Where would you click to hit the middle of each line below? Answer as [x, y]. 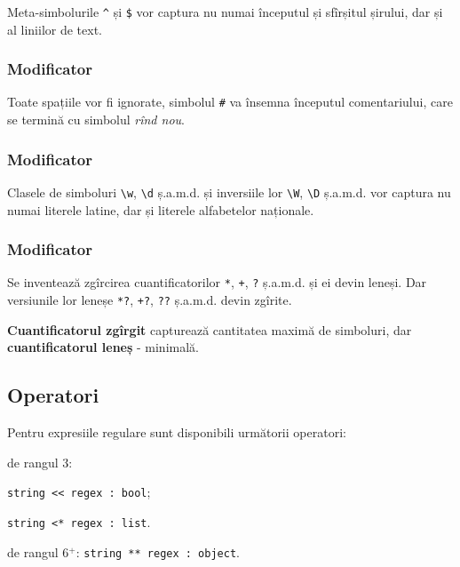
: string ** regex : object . [158, 551]
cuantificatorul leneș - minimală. [103, 347]
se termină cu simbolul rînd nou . [96, 120]
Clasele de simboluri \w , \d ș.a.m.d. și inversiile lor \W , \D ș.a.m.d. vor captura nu [229, 192]
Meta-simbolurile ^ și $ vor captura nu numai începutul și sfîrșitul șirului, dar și [225, 12]
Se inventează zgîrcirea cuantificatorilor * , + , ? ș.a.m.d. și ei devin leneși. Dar [217, 282]
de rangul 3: [40, 462]
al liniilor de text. [55, 29]
